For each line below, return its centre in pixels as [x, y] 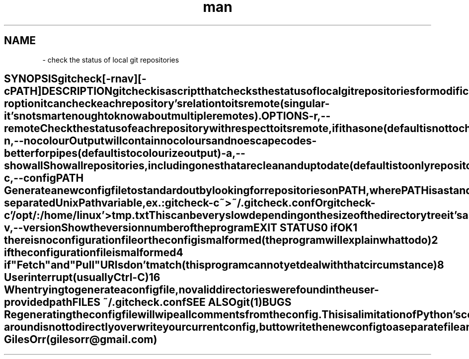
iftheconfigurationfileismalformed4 [94, 253]
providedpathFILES [52, 302]
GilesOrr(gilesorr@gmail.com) [81, 340]
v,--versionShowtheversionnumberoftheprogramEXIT [141, 228]
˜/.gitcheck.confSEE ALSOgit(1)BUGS [197, 302]
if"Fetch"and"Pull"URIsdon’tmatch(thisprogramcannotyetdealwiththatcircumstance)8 [224, 265]
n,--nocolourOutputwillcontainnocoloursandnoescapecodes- [160, 141]
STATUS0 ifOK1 [319, 228]
